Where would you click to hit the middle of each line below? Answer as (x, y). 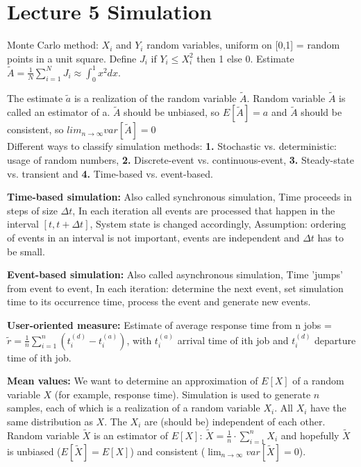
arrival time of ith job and (233, 340)
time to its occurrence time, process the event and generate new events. (159, 302)
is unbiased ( (34, 451)
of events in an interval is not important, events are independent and (153, 237)
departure (335, 340)
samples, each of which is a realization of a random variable (134, 408)
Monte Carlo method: (53, 45)
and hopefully (310, 435)
